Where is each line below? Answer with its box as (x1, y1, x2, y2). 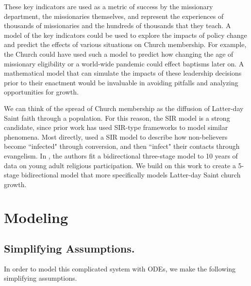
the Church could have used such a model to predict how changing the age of (4, 48, 234, 59)
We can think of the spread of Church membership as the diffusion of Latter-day (4, 103, 244, 113)
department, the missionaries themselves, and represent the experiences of (4, 11, 224, 21)
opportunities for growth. (4, 87, 79, 97)
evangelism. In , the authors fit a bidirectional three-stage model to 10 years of (4, 150, 238, 160)
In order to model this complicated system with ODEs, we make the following (4, 263, 236, 273)
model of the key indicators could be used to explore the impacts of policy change (4, 30, 247, 40)
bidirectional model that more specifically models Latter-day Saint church (21, 170, 241, 180)
